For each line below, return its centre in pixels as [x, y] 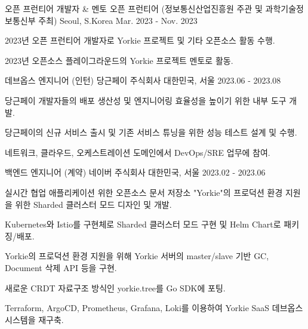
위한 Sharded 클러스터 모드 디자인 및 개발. [93, 204]
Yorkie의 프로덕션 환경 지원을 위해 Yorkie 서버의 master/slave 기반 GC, [137, 256]
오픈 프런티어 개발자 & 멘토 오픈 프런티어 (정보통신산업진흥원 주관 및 [134, 8]
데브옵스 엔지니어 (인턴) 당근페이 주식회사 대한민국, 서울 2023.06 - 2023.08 [143, 80]
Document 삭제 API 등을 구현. [61, 267]
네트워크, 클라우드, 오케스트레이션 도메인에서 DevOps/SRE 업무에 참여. [138, 152]
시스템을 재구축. [34, 319]
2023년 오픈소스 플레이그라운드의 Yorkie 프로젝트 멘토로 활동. [119, 60]
